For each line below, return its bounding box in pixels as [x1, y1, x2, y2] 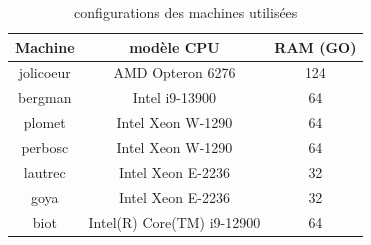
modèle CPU [129, 36, 220, 57]
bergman [18, 87, 72, 108]
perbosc [21, 136, 69, 157]
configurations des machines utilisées [74, 2, 298, 22]
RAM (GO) [274, 36, 357, 57]
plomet [23, 112, 66, 133]
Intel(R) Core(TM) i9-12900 [88, 211, 261, 232]
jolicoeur [18, 62, 71, 83]
